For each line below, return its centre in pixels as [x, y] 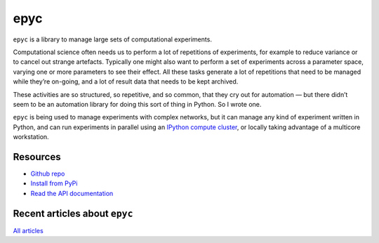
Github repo [48, 173]
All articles [28, 230]
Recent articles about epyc [73, 213]
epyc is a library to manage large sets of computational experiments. [112, 39]
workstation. [31, 137]
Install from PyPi [54, 183]
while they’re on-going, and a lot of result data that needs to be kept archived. [126, 81]
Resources [37, 157]
